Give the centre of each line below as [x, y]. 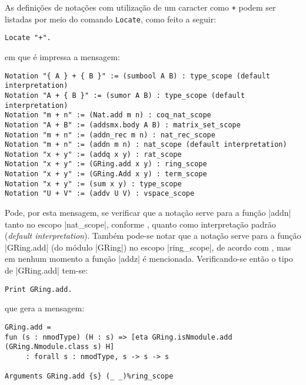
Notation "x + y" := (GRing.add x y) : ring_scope [106, 164]
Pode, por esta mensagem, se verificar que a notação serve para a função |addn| [148, 213]
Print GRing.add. [39, 289]
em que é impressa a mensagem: [62, 56]
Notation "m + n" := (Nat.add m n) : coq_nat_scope [108, 115]
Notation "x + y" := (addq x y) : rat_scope [93, 154]
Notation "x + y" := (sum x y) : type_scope [93, 184]
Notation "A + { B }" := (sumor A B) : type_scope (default [125, 95]
